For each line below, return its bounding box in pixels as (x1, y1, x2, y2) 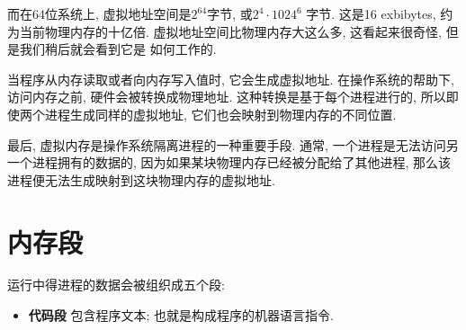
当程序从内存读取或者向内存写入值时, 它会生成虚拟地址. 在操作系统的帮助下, (7, 69, 454, 88)
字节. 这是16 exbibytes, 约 (306, 4, 453, 22)
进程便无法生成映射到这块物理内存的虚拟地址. (7, 170, 275, 189)
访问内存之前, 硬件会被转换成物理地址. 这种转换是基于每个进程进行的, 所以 (7, 87, 446, 106)
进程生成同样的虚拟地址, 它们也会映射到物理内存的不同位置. (44, 104, 397, 123)
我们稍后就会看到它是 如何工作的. (19, 40, 217, 58)
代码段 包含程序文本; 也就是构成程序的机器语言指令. (28, 306, 334, 325)
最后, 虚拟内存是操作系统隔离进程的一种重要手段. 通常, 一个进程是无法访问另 (7, 135, 459, 154)
